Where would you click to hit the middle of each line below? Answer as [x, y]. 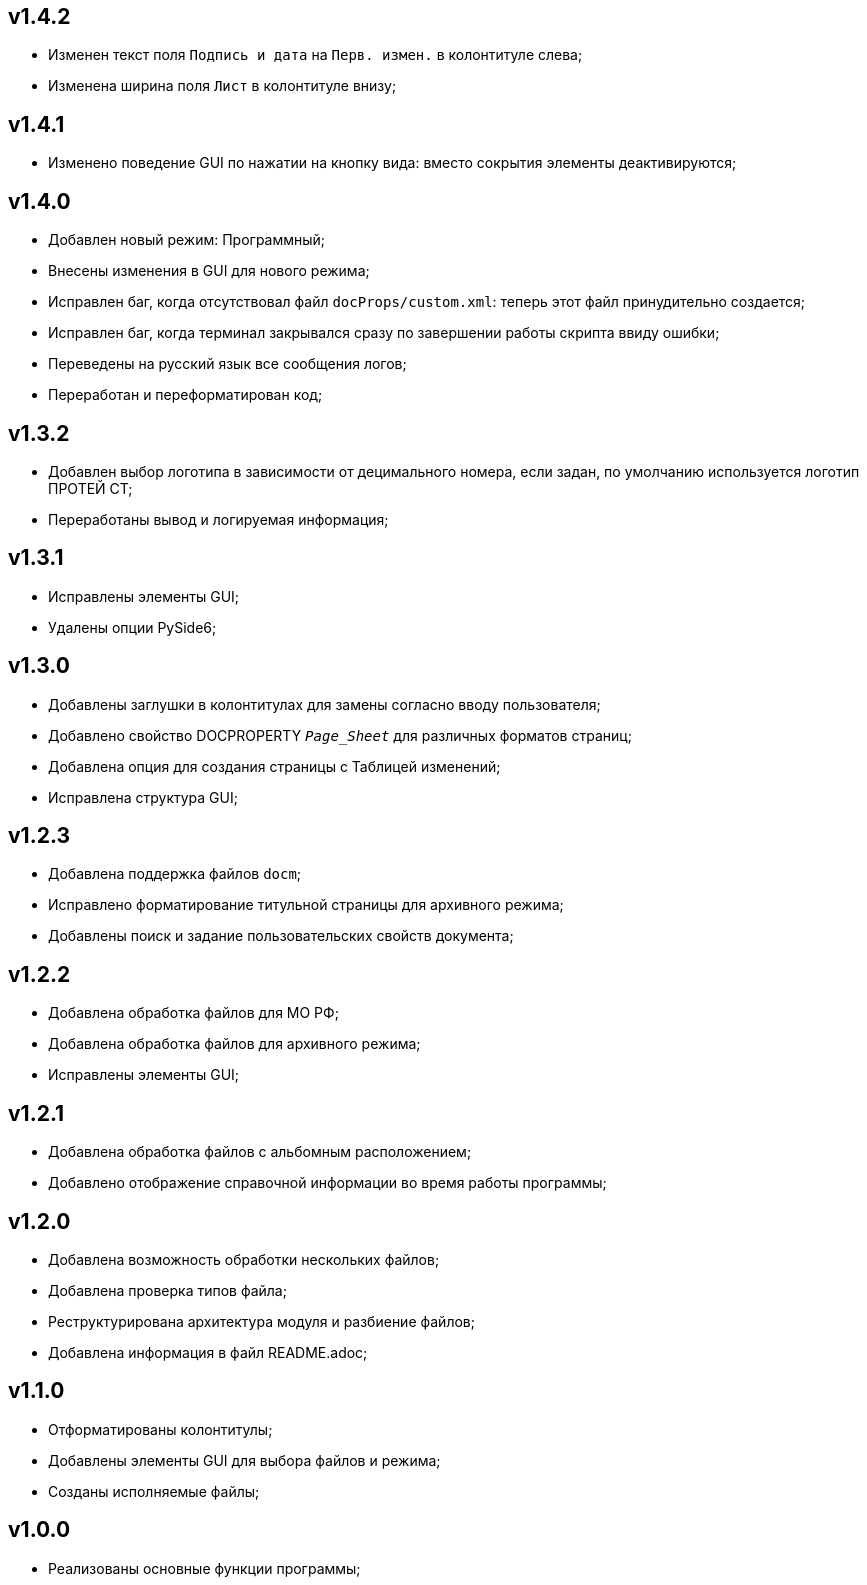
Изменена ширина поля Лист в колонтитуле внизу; [222, 86]
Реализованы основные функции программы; [204, 1568]
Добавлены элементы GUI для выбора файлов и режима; [244, 1460]
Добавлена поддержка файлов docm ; [175, 874]
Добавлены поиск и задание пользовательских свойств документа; [281, 936]
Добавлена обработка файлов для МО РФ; [193, 1013]
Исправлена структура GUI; [143, 797]
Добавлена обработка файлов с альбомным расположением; [260, 1152]
